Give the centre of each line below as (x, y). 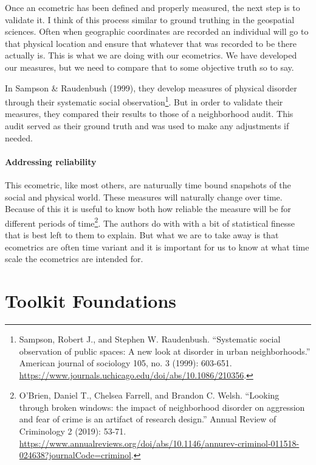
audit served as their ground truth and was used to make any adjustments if (147, 126)
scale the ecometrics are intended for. (74, 259)
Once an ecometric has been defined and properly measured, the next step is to (153, 7)
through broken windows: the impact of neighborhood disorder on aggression (162, 407)
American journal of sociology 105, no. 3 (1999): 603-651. (125, 363)
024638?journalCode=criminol (75, 455)
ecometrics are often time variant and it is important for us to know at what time (157, 247)
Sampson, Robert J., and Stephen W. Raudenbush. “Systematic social (150, 339)
